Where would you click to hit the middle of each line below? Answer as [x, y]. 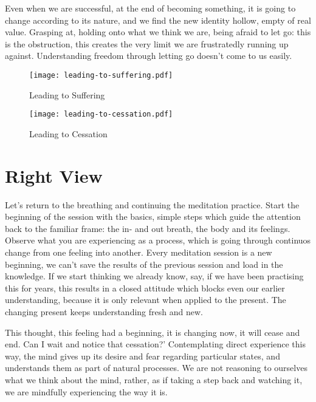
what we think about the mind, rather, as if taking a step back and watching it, [154, 379]
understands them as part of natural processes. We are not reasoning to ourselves [156, 368]
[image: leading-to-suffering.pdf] [101, 75]
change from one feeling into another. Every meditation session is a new [139, 252]
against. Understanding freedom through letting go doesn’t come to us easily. [149, 56]
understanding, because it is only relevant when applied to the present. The [146, 300]
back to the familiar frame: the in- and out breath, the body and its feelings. [148, 228]
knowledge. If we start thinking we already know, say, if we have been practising [154, 276]
